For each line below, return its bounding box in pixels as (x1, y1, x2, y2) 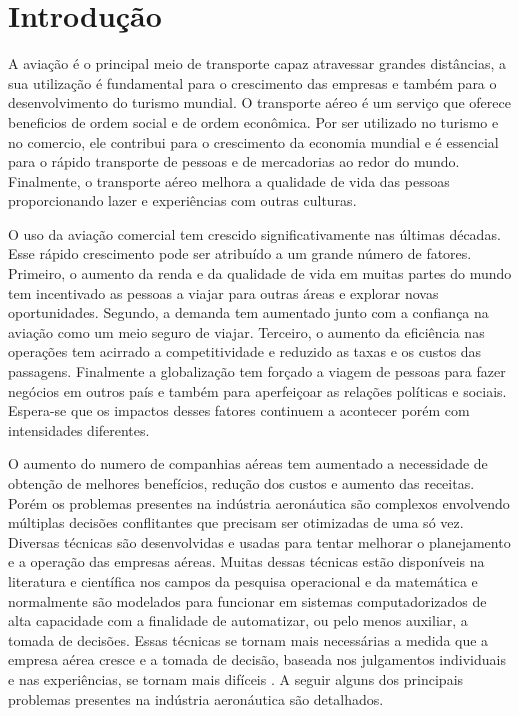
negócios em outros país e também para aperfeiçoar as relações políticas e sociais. (8, 380, 507, 401)
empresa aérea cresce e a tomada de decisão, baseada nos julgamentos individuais (8, 649, 506, 670)
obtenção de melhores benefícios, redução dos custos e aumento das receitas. (8, 473, 475, 493)
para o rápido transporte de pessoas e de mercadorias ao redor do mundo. (8, 151, 460, 172)
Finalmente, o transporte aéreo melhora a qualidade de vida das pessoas (8, 170, 450, 191)
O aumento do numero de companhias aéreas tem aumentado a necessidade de (8, 453, 488, 474)
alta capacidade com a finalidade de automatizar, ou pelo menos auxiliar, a (8, 610, 468, 631)
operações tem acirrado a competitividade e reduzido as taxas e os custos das (8, 341, 482, 362)
